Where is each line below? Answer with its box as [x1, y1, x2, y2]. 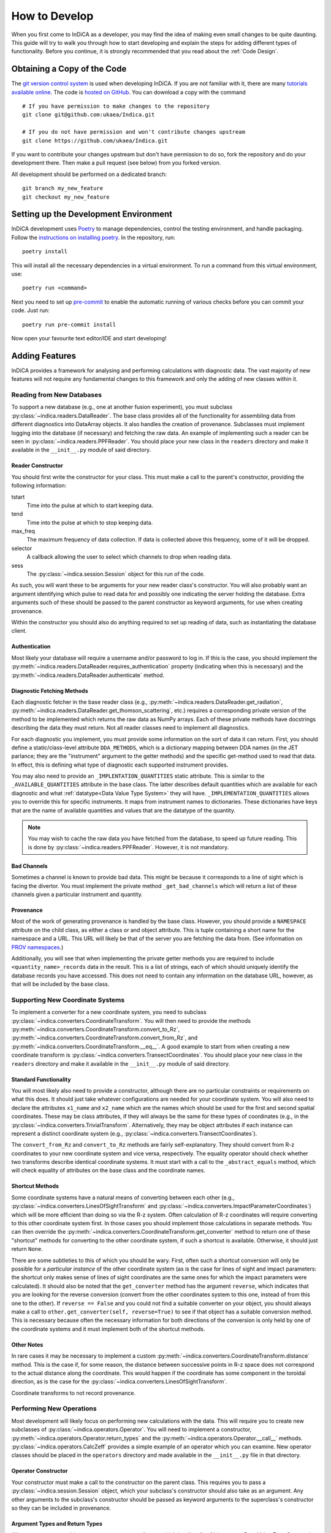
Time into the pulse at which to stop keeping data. [26, 519, 153, 526]
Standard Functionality [11, 1076, 71, 1083]
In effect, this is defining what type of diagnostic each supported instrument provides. [11, 761, 229, 768]
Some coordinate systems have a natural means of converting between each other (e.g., [11, 1193, 235, 1201]
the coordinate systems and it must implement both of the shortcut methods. [11, 1325, 205, 1332]
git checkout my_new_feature [22, 193, 110, 201]
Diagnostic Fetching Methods [11, 687, 88, 694]
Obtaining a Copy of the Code [11, 64, 127, 74]
